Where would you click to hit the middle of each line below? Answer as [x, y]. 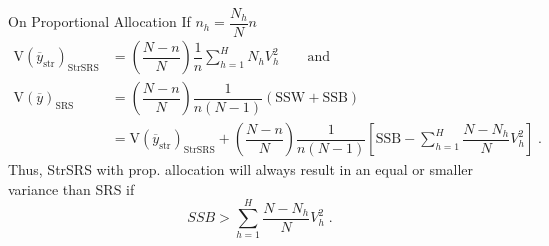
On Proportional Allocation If [99, 21]
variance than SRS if [71, 188]
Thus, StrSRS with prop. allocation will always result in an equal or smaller [241, 169]
